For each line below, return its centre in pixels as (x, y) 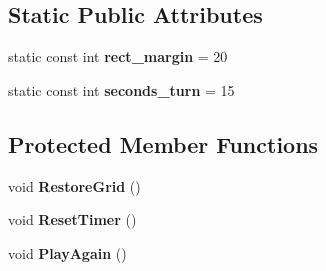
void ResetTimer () (72, 219)
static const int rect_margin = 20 (118, 56)
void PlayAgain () (67, 252)
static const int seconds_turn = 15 (121, 89)
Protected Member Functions (163, 143)
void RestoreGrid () (74, 185)
